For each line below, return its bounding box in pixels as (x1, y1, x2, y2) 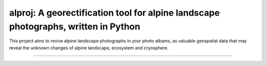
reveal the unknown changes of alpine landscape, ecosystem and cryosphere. (9, 44, 169, 51)
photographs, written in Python (9, 21, 140, 32)
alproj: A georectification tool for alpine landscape (9, 7, 220, 18)
